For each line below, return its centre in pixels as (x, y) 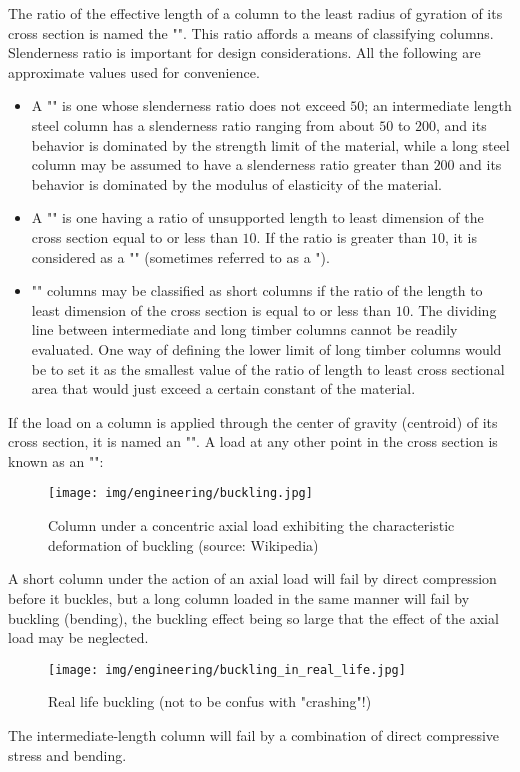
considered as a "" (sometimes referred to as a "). (180, 256)
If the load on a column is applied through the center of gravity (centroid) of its (253, 421)
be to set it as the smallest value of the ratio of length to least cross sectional (268, 368)
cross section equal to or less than (134, 236)
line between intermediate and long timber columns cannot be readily (244, 329)
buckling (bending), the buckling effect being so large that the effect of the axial (253, 617)
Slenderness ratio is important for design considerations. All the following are (244, 52)
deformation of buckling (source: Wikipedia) (183, 544)
